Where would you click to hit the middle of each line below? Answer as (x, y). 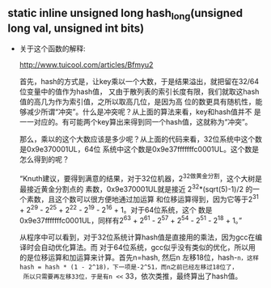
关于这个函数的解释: (52, 49)
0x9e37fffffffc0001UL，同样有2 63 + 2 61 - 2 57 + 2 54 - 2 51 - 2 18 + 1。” (131, 219)
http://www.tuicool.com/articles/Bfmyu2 (86, 65)
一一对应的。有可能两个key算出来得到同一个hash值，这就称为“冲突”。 (135, 122)
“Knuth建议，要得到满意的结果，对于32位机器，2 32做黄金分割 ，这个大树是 (141, 178)
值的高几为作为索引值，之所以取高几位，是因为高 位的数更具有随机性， (137, 102)
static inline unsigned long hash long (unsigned (125, 15)
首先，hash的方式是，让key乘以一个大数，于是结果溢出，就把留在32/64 (139, 81)
